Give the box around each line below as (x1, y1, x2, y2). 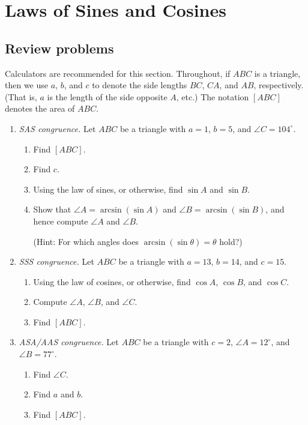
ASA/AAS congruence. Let (19, 336, 119, 348)
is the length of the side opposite (47, 90, 168, 103)
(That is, (5, 90, 37, 103)
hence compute (33, 214, 88, 227)
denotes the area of (5, 102, 75, 115)
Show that (33, 203, 71, 216)
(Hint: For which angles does (33, 235, 139, 247)
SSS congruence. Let (19, 255, 94, 268)
